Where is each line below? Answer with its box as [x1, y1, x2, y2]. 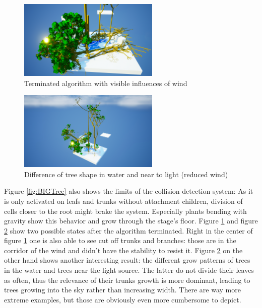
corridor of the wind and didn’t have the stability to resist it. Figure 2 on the [4, 245, 243, 255]
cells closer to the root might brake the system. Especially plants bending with [4, 205, 247, 216]
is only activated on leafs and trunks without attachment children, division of [4, 195, 243, 206]
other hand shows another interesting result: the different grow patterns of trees [4, 255, 250, 265]
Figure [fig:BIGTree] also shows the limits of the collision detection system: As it [4, 186, 253, 196]
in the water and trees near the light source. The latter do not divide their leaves [4, 265, 254, 275]
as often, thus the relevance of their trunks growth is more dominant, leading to [4, 274, 250, 285]
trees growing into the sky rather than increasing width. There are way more [4, 284, 241, 295]
